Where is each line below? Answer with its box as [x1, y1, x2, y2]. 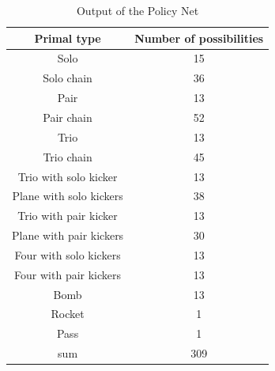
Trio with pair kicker [17, 207, 118, 224]
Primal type [34, 29, 101, 46]
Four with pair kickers [14, 266, 122, 282]
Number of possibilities [134, 29, 264, 46]
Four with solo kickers [14, 246, 121, 263]
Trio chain [43, 148, 92, 165]
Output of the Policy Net [76, 2, 199, 18]
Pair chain [43, 108, 92, 125]
